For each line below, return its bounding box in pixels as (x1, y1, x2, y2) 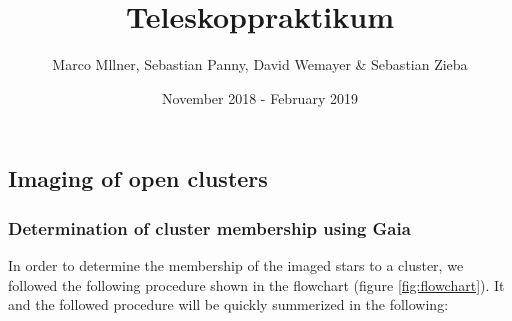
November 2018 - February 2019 (162, 87, 358, 108)
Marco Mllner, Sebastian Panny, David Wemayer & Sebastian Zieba (52, 54, 468, 75)
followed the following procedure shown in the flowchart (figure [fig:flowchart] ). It (8, 274, 505, 295)
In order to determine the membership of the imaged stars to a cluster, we (8, 254, 464, 275)
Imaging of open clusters (8, 163, 268, 194)
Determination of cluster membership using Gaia (8, 215, 411, 240)
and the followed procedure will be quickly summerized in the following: (8, 294, 449, 315)
